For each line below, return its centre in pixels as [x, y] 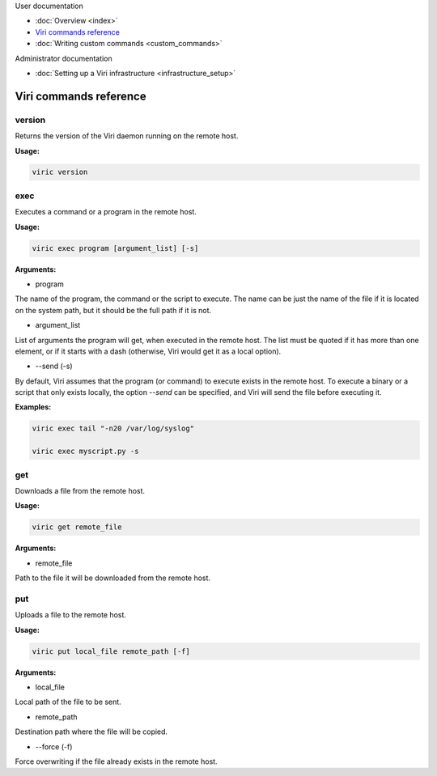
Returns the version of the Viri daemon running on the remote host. [127, 136]
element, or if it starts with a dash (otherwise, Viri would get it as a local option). [148, 351]
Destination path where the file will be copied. [91, 731]
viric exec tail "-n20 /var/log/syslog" [113, 428]
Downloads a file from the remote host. [80, 490]
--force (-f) [54, 746]
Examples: [33, 407]
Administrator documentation [64, 58]
